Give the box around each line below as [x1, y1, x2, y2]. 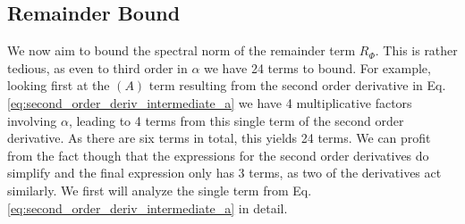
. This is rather [375, 41, 458, 60]
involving [7, 111, 57, 129]
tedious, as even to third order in [7, 58, 188, 77]
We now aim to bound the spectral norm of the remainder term [7, 41, 356, 60]
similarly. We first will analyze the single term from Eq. [7, 180, 312, 199]
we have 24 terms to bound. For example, [204, 58, 431, 77]
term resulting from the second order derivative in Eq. [148, 76, 446, 95]
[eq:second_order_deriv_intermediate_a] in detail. [7, 198, 288, 217]
